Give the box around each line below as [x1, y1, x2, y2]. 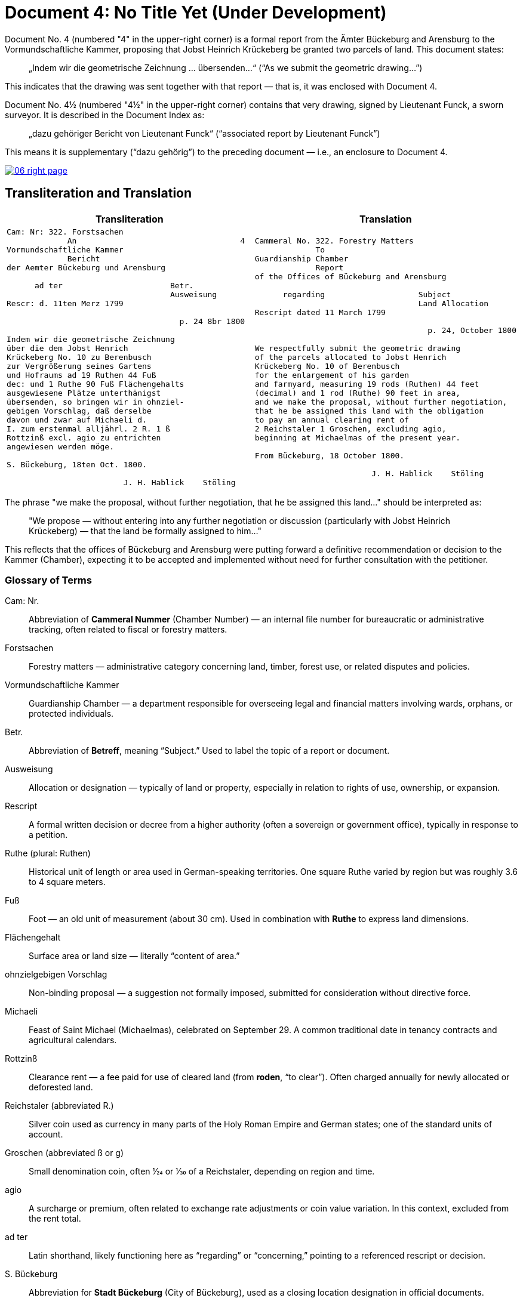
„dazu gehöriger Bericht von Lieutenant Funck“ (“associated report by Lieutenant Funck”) [29, 128, 380, 138]
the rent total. [29, 1213, 81, 1224]
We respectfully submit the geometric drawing [254, 343, 461, 353]
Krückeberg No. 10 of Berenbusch [254, 361, 400, 371]
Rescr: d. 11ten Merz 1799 [7, 298, 124, 308]
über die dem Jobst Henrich [7, 343, 128, 353]
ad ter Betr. [34, 280, 194, 290]
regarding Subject [282, 289, 451, 299]
